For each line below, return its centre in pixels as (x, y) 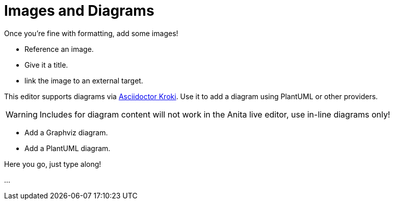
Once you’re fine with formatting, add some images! (91, 33)
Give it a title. (46, 65)
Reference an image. (59, 49)
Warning (22, 114)
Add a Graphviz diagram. (66, 132)
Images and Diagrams (79, 11)
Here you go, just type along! (53, 164)
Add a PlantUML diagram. (68, 148)
